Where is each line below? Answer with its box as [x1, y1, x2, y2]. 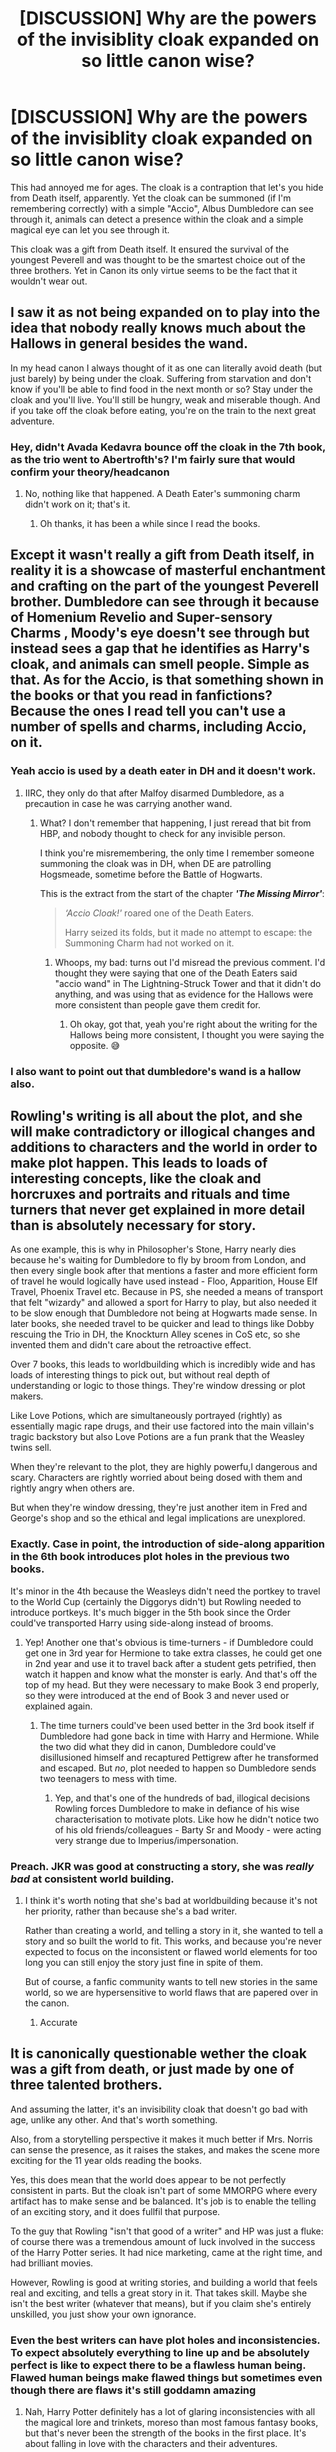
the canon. [24, 1997, 70, 2009]
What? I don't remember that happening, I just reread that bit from [39, 817, 312, 829]
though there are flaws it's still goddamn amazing [10, 2383, 257, 2397]
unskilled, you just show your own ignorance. [10, 2308, 197, 2320]
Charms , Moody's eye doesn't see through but [10, 625, 310, 642]
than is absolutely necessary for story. [10, 1217, 257, 1234]
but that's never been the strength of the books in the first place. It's [24, 2427, 307, 2439]
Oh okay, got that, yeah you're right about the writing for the [69, 1018, 318, 1030]
